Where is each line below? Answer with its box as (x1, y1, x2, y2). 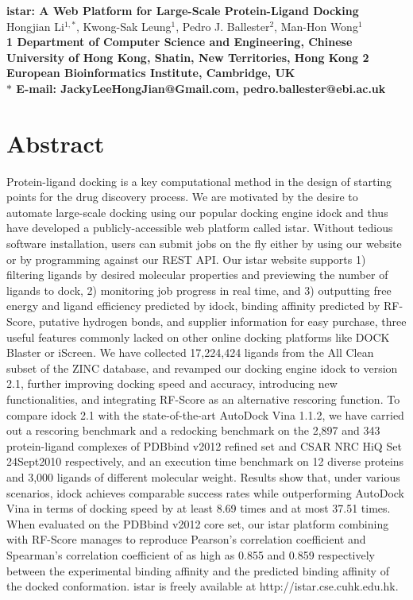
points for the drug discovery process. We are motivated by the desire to (6, 188, 358, 205)
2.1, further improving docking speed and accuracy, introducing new (6, 375, 338, 392)
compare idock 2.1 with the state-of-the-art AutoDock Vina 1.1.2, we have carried (6, 406, 404, 423)
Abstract (6, 126, 105, 159)
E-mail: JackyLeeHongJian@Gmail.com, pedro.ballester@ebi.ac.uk (16, 79, 386, 96)
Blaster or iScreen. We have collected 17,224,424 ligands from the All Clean (6, 344, 374, 361)
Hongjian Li (6, 17, 64, 34)
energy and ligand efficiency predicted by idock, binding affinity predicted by (6, 297, 380, 314)
